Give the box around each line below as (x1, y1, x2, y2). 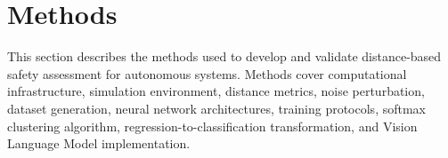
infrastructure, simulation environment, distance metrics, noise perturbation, (7, 82, 425, 100)
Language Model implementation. (7, 134, 191, 153)
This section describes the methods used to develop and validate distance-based (7, 47, 442, 66)
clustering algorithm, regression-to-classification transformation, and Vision (7, 116, 418, 135)
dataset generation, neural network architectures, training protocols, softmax (7, 99, 426, 117)
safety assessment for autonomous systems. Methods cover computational (7, 64, 407, 83)
